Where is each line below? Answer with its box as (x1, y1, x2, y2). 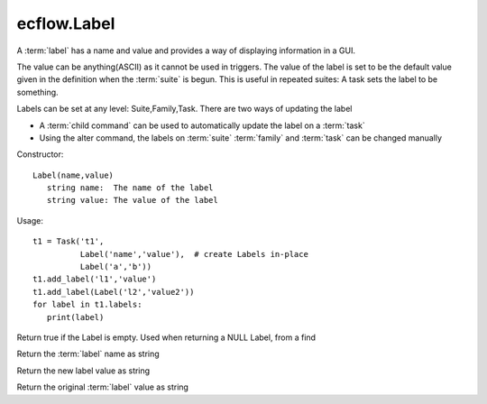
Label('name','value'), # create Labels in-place (79, 249, 308, 259)
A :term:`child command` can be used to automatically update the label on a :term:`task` (39, 120, 365, 131)
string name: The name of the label (46, 183, 214, 193)
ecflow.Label (16, 14, 115, 33)
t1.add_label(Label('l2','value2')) (32, 287, 195, 297)
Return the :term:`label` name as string (16, 348, 160, 360)
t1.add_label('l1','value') (32, 274, 157, 284)
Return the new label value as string (16, 365, 151, 376)
